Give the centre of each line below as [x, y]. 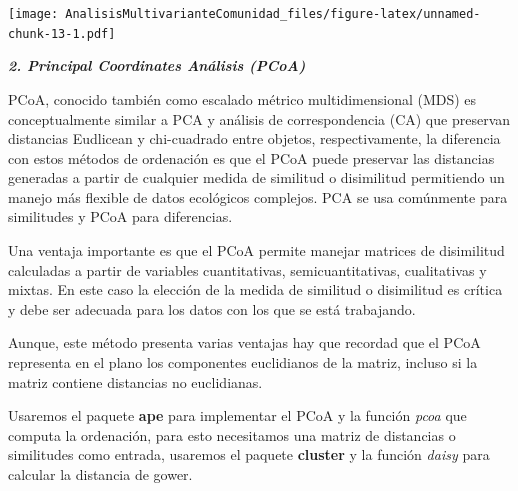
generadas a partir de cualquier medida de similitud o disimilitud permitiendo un [256, 177]
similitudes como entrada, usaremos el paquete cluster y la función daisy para [249, 454]
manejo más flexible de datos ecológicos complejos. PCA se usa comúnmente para [258, 196]
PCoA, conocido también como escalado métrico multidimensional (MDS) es [242, 98]
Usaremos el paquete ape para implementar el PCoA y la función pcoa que [237, 415]
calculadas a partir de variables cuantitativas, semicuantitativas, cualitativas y [247, 269]
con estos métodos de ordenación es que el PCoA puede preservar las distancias [251, 157]
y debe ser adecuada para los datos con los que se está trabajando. [212, 308]
